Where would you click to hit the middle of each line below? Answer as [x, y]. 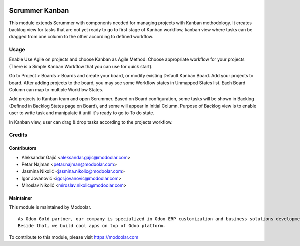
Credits [18, 135]
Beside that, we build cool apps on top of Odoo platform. [92, 226]
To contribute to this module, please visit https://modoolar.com [74, 237]
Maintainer [21, 198]
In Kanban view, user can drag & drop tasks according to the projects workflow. [91, 122]
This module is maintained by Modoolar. [50, 207]
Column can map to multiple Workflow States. [56, 90]
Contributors [23, 148]
